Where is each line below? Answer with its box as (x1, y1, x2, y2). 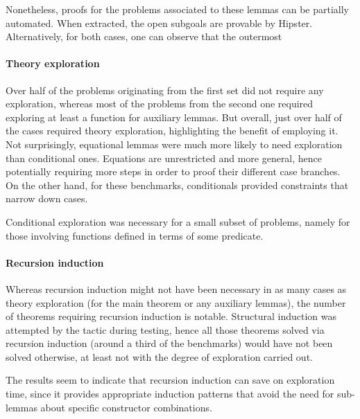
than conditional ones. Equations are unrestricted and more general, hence (6, 150, 323, 165)
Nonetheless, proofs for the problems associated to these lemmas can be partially (6, 2, 350, 16)
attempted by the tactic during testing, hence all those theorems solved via (6, 322, 325, 337)
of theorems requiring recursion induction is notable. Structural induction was (6, 309, 337, 323)
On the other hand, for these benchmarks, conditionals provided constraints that (6, 177, 349, 192)
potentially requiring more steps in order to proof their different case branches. (6, 164, 341, 179)
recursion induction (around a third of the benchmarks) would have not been (6, 336, 333, 350)
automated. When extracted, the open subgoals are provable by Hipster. (6, 15, 313, 30)
